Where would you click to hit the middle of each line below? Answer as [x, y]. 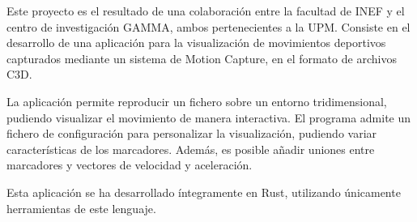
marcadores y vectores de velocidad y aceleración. [130, 165]
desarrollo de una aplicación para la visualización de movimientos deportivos [196, 43]
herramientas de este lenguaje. [81, 208]
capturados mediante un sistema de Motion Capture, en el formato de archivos [202, 58]
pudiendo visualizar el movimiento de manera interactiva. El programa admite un [209, 117]
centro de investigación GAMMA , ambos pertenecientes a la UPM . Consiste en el [208, 26]
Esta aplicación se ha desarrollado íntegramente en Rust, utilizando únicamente [204, 192]
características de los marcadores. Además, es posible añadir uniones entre [191, 149]
